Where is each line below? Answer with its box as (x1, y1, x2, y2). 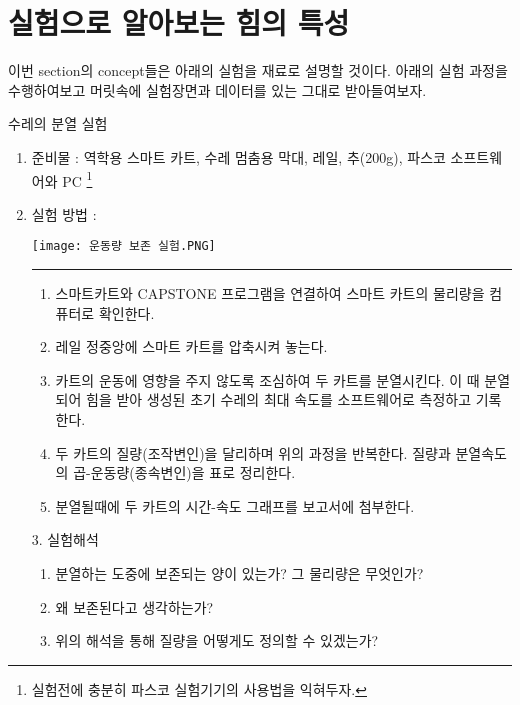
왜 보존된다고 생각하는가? (55, 596, 214, 617)
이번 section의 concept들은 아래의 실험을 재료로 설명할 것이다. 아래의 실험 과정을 (8, 60, 508, 81)
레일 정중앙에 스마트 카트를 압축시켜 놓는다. (55, 336, 328, 357)
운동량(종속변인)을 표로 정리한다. (90, 462, 296, 483)
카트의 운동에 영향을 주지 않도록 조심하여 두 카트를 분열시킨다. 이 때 (55, 369, 480, 390)
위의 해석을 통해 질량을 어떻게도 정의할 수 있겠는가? (55, 630, 379, 651)
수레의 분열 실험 (8, 113, 108, 134)
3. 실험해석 (31, 529, 99, 550)
